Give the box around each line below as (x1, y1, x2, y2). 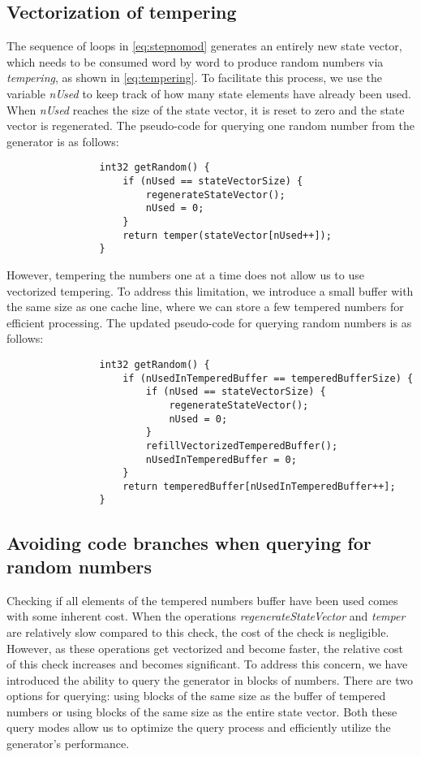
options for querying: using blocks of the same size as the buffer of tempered (6, 687, 386, 704)
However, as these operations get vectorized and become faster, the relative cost (6, 639, 403, 656)
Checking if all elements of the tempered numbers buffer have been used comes (6, 591, 398, 608)
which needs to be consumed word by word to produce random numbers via (6, 53, 384, 70)
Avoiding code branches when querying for (6, 530, 372, 555)
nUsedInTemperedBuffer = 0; (145, 453, 297, 465)
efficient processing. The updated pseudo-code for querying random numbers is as (6, 314, 412, 331)
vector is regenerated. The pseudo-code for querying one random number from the (6, 117, 415, 134)
